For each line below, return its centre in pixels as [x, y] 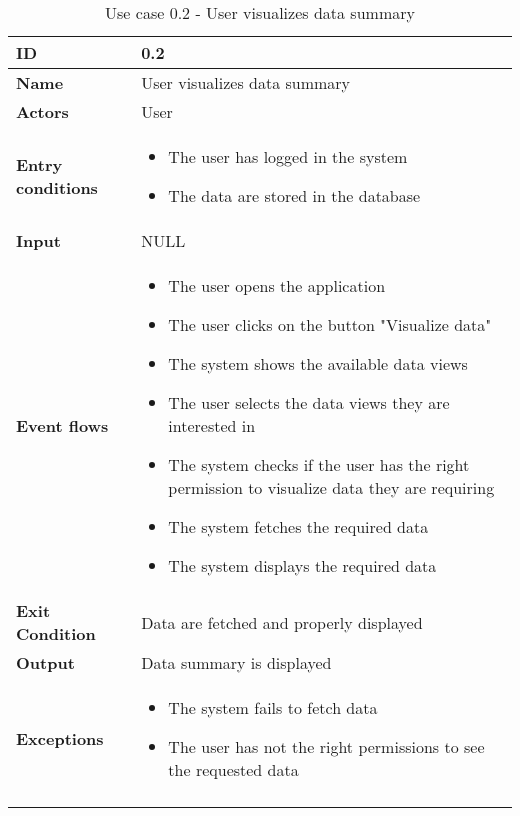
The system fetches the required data [298, 526]
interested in [212, 425]
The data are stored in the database [294, 195]
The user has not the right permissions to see [326, 746]
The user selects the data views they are [309, 402]
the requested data [233, 769]
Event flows [62, 425]
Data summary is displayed [236, 662]
